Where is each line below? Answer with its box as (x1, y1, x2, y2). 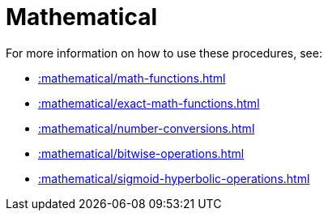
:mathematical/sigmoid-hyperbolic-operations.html (38, 171, 310, 185)
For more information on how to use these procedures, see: (6, 45, 322, 60)
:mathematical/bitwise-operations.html (38, 146, 245, 160)
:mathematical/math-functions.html (38, 70, 226, 85)
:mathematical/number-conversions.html (38, 121, 255, 135)
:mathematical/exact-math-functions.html (38, 96, 260, 110)
